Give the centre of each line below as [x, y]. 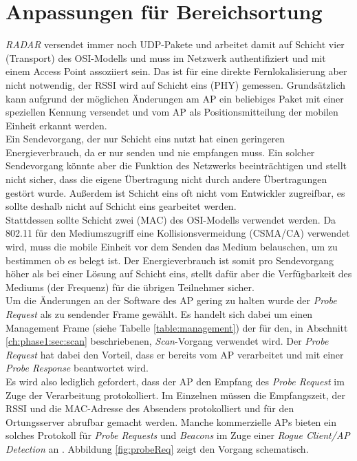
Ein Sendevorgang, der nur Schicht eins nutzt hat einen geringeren [145, 139]
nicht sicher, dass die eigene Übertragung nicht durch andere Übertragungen [166, 179]
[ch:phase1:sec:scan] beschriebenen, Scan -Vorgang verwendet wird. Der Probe [167, 341]
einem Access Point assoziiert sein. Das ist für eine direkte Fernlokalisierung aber [176, 71]
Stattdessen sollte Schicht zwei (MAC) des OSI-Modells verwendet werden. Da [171, 219]
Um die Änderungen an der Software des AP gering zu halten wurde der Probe [171, 300]
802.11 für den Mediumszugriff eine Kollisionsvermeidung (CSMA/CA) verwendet [178, 233]
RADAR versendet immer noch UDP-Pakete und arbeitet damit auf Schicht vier [175, 44]
